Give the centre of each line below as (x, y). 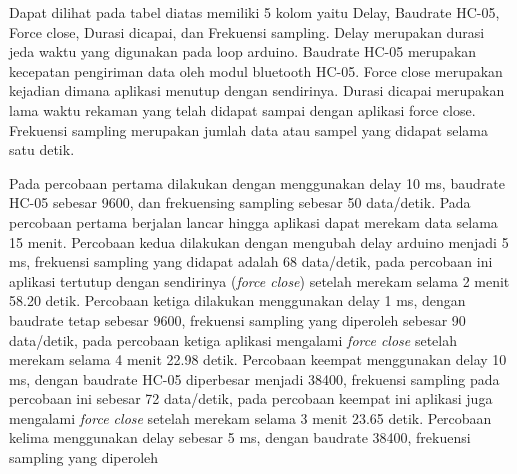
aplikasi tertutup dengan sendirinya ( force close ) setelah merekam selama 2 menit (259, 280)
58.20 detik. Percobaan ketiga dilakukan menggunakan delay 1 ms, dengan (237, 300)
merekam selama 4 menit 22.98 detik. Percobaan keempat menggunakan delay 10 (258, 359)
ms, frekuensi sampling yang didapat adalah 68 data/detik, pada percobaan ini (251, 261)
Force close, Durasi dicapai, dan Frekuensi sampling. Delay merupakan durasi (247, 31)
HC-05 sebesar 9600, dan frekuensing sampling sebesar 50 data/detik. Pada (240, 202)
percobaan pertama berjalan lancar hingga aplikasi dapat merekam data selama (253, 221)
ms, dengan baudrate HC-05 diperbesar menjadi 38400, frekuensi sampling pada (254, 378)
